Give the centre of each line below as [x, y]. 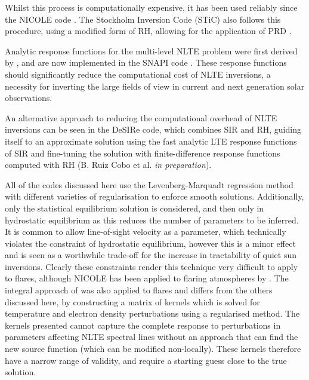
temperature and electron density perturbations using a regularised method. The [152, 313]
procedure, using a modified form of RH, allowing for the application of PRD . [148, 31]
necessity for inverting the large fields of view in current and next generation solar [155, 86]
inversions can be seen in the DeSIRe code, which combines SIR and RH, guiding [153, 129]
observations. [29, 98]
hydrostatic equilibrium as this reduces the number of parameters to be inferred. [152, 220]
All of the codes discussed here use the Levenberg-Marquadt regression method [149, 184]
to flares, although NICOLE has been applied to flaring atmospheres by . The [147, 278]
